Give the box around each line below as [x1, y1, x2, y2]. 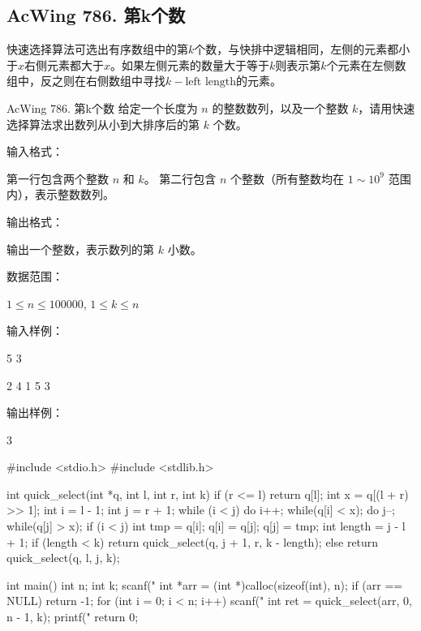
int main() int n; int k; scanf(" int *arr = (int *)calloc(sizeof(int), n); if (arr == [6, 576, 403, 593]
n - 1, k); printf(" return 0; [6, 608, 139, 625]
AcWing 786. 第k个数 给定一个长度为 [6, 99, 198, 116]
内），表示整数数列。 [6, 186, 114, 203]
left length [185, 76, 237, 88]
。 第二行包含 [144, 170, 217, 187]
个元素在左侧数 [326, 56, 406, 73]
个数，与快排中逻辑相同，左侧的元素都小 [194, 41, 410, 58]
